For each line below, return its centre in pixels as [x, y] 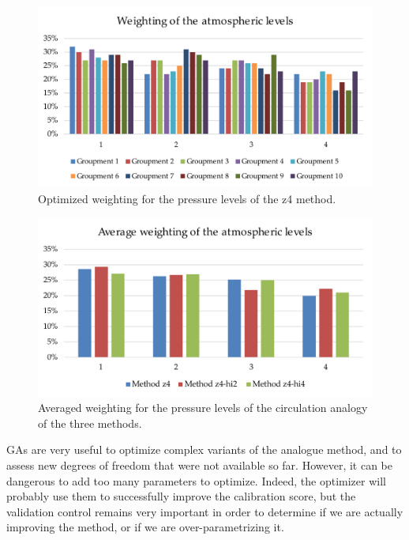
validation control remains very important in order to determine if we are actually [205, 511]
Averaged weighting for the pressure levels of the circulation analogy [203, 408]
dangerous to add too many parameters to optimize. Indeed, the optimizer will [196, 480]
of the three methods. [90, 423]
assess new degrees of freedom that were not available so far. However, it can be [200, 465]
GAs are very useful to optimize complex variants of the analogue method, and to [204, 449]
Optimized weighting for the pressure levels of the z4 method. [187, 198]
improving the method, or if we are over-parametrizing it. [145, 527]
